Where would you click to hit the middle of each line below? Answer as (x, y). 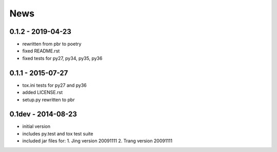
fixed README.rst (41, 51)
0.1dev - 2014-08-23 (43, 114)
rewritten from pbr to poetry (52, 44)
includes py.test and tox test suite (58, 134)
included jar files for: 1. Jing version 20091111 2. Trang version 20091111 (97, 141)
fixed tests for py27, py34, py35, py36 (62, 58)
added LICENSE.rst (43, 92)
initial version (36, 126)
